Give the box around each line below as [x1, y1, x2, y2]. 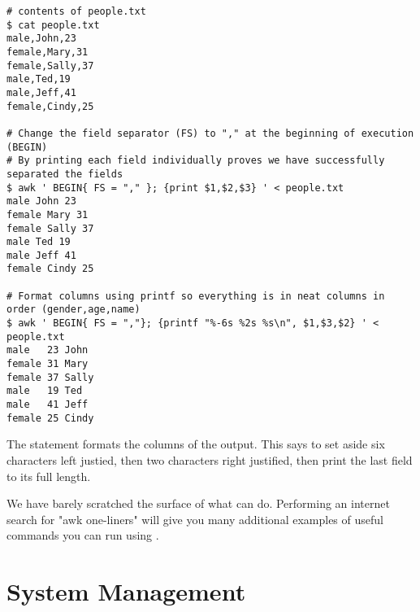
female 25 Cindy [6, 412, 94, 424]
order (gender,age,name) [6, 304, 141, 316]
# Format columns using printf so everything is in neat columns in [6, 290, 385, 302]
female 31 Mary [6, 358, 89, 370]
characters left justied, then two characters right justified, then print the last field [6, 451, 413, 468]
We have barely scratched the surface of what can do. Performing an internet [6, 495, 390, 512]
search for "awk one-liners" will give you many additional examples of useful [6, 510, 383, 527]
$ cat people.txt [6, 19, 100, 31]
